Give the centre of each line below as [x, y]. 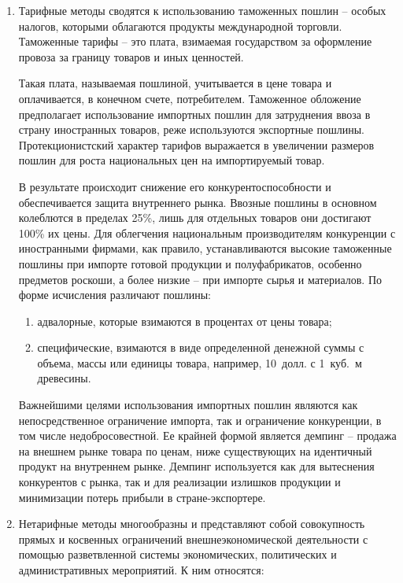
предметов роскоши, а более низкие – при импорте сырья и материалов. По [200, 279]
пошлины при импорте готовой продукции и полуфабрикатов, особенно [190, 263]
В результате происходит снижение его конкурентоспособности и [175, 186]
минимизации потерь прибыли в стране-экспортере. [142, 497]
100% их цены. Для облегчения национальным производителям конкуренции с [207, 232]
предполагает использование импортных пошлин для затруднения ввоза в [194, 114]
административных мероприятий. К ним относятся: [141, 570]
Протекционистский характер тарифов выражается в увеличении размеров [196, 144]
